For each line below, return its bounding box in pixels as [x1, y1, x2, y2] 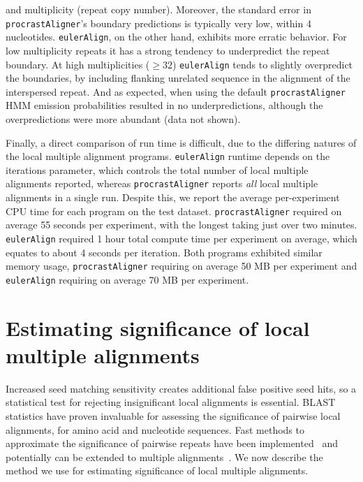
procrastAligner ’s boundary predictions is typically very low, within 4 [6, 15, 311, 30]
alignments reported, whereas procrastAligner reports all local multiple [6, 176, 318, 191]
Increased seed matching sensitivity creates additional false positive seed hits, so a [6, 381, 357, 395]
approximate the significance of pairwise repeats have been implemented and [6, 436, 338, 451]
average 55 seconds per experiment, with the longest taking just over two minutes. [6, 217, 357, 232]
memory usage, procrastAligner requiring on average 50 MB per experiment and [6, 258, 357, 273]
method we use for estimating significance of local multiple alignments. [6, 463, 309, 478]
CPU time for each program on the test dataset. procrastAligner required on [6, 203, 342, 218]
